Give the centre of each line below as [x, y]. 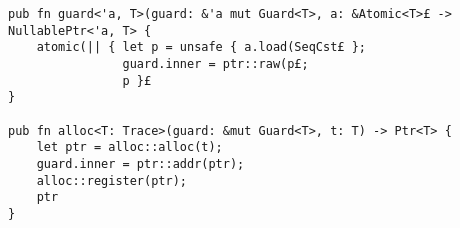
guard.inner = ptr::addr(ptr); [140, 163]
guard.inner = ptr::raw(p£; [215, 63]
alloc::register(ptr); [111, 180]
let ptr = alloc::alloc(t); [129, 147]
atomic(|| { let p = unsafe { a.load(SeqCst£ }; [201, 47]
